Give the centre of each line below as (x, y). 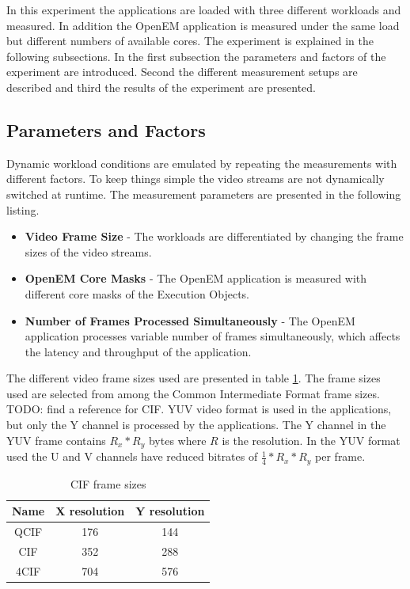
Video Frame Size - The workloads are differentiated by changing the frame (214, 236)
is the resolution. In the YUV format (311, 440)
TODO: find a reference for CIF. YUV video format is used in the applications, (199, 409)
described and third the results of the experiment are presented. (161, 87)
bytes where (177, 440)
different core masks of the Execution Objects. (137, 293)
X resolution (90, 511)
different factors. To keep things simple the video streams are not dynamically (196, 179)
